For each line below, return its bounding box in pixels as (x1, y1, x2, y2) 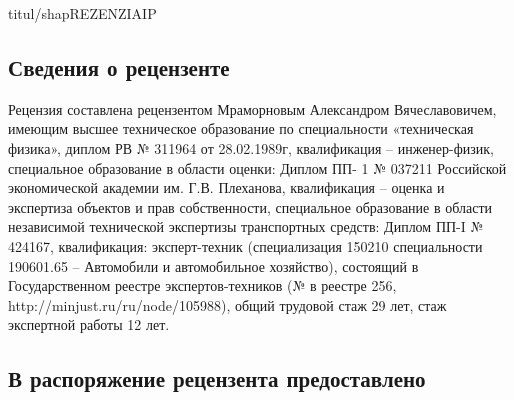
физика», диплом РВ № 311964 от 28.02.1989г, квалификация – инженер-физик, (8, 137, 495, 158)
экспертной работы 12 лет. (8, 314, 170, 335)
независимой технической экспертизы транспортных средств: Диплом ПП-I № (8, 216, 484, 237)
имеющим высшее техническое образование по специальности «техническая (8, 118, 474, 139)
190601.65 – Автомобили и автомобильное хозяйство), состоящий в (8, 255, 419, 276)
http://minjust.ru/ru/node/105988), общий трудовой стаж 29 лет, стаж (8, 294, 447, 315)
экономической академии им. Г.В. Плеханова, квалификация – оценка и (8, 177, 445, 198)
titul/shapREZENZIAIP (8, 3, 157, 23)
